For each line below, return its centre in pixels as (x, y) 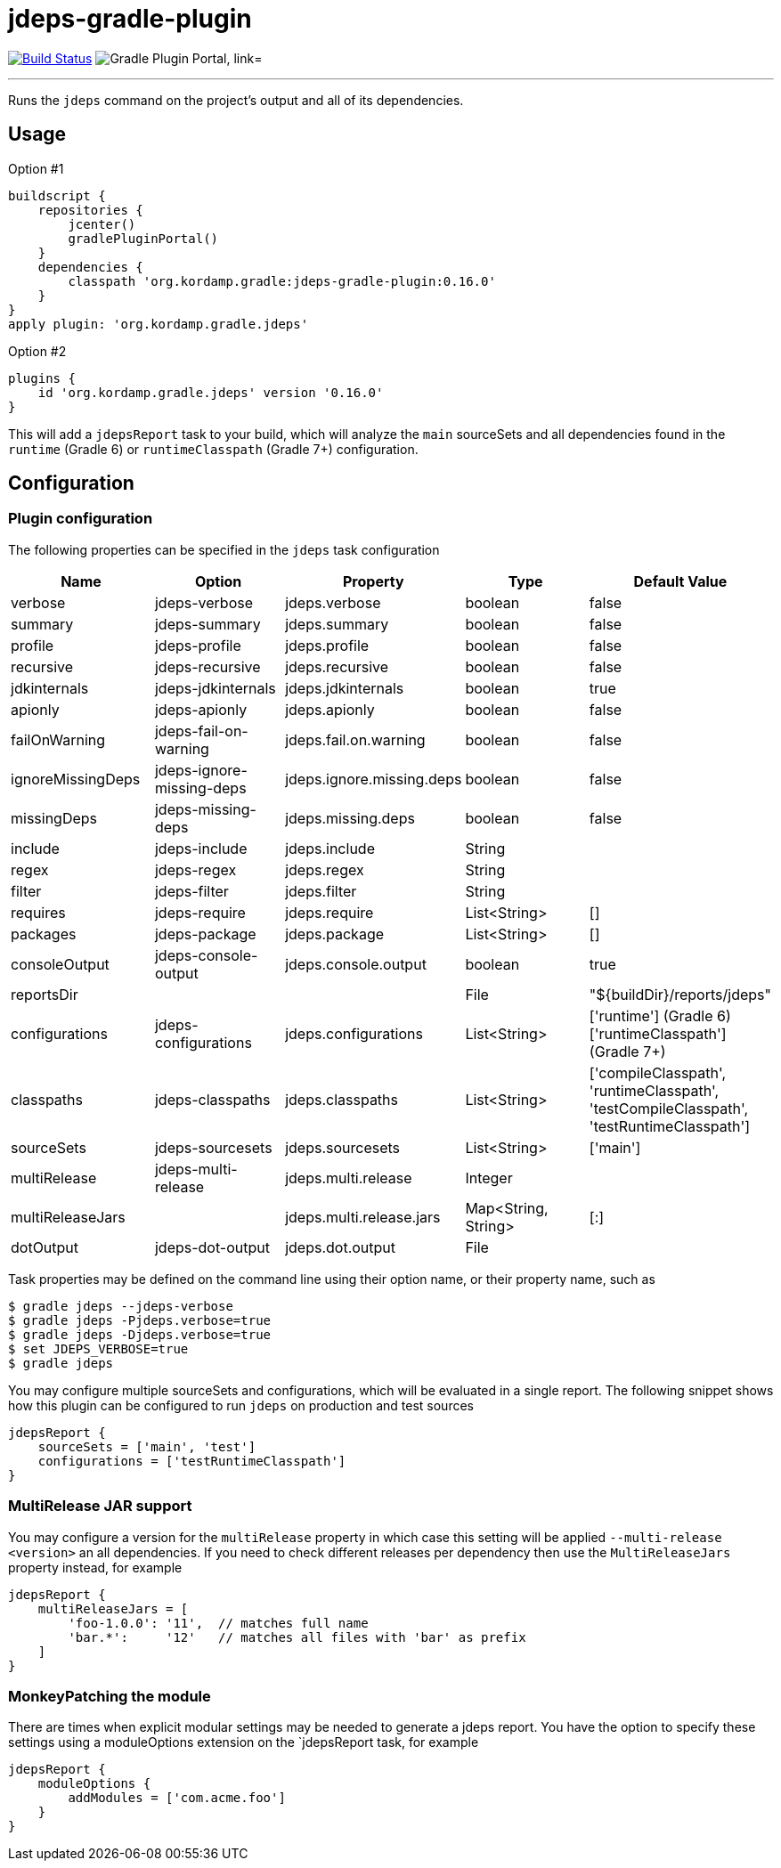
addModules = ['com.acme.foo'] (177, 1798)
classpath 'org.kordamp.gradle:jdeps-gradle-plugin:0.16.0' (282, 281)
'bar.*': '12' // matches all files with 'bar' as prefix (297, 1637)
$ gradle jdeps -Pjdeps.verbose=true (140, 1320)
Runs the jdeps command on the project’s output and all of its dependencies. (236, 100)
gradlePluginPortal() (143, 238)
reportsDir (45, 994)
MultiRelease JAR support (100, 1506)
